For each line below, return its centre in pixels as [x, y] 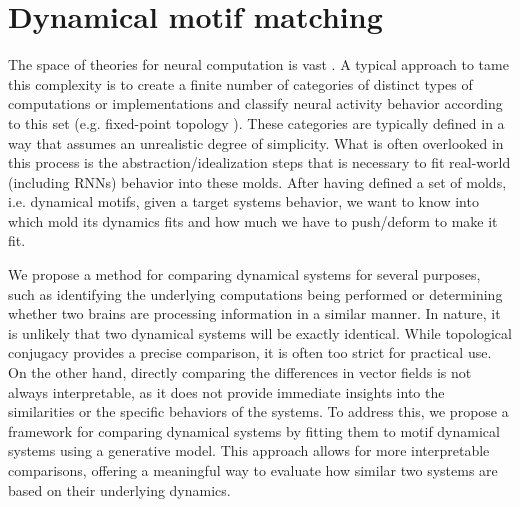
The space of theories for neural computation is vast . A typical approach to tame [258, 64]
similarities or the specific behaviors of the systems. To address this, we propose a [258, 411]
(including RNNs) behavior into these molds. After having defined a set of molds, [257, 181]
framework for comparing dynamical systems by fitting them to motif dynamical [254, 430]
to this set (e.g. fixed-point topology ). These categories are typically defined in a [256, 122]
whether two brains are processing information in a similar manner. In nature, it [254, 313]
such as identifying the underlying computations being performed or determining [255, 293]
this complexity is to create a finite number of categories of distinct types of [240, 83]
